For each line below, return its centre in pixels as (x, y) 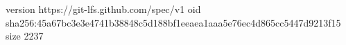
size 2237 (25, 36)
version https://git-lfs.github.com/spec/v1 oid (103, 9)
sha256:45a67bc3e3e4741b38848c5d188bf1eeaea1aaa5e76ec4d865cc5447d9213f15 (173, 22)
